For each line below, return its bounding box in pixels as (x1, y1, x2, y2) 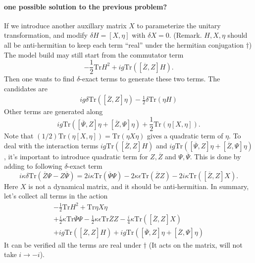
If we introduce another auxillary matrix (4, 20, 127, 30)
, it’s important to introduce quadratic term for (4, 151, 148, 161)
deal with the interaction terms (4, 140, 99, 150)
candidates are (4, 83, 48, 93)
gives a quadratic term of (147, 131, 223, 141)
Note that (4, 131, 34, 141)
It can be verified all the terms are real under (4, 239, 142, 250)
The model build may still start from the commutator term (4, 49, 184, 60)
